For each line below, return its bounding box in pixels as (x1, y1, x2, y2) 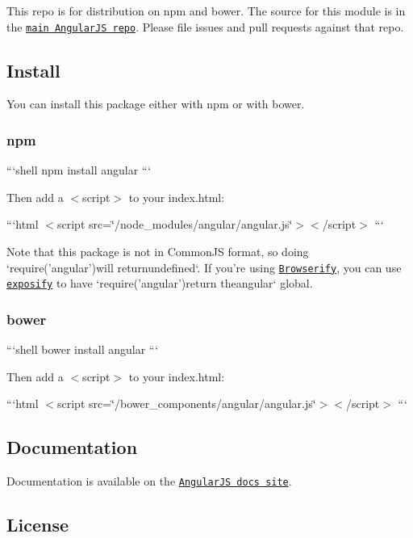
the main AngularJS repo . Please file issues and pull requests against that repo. (6, 18, 404, 35)
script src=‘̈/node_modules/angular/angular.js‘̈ (57, 216, 293, 233)
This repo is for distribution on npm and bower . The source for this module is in (6, 2, 406, 19)
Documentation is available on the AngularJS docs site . (6, 473, 292, 490)
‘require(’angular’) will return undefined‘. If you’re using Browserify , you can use (6, 258, 402, 275)
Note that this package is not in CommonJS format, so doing (6, 243, 309, 260)
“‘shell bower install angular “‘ (6, 341, 159, 358)
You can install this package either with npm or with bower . (6, 95, 305, 112)
